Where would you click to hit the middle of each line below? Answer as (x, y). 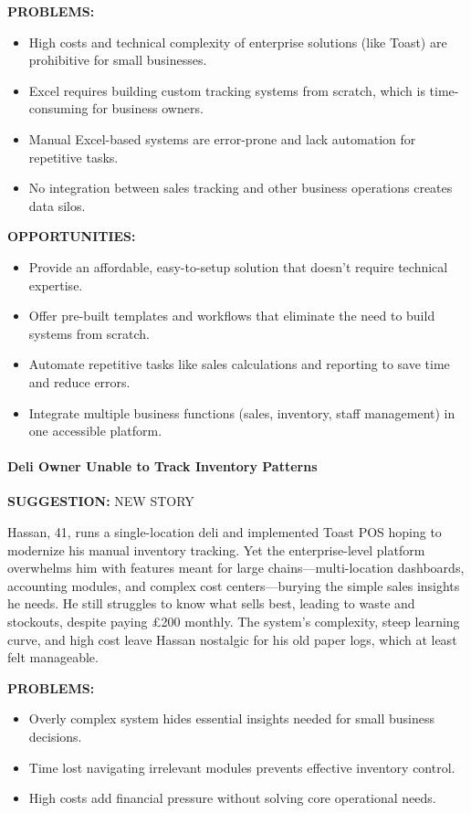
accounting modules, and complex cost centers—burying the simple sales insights (234, 585)
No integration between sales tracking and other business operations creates (241, 188)
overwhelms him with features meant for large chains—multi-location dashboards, (236, 568)
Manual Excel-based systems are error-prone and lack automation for (222, 138)
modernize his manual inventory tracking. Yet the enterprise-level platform (216, 549)
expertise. (56, 285)
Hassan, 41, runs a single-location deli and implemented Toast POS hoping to (225, 532)
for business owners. (148, 108)
